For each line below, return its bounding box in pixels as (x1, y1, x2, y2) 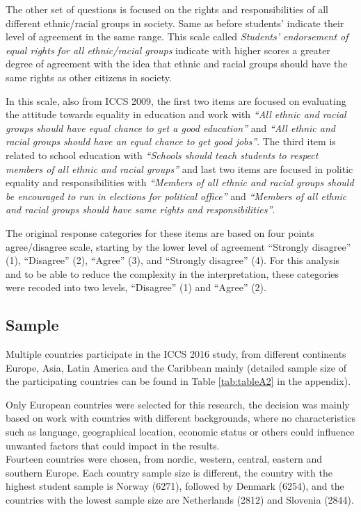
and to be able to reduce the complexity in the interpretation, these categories (6, 266, 339, 281)
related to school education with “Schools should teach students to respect (6, 147, 319, 162)
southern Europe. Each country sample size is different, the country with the (6, 465, 332, 479)
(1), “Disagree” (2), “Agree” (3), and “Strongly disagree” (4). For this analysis (6, 253, 340, 267)
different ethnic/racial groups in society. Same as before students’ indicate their (6, 15, 344, 30)
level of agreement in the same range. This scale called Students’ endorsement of (6, 29, 348, 44)
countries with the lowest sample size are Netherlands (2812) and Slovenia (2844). (6, 493, 354, 507)
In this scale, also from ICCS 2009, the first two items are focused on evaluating (6, 93, 346, 108)
